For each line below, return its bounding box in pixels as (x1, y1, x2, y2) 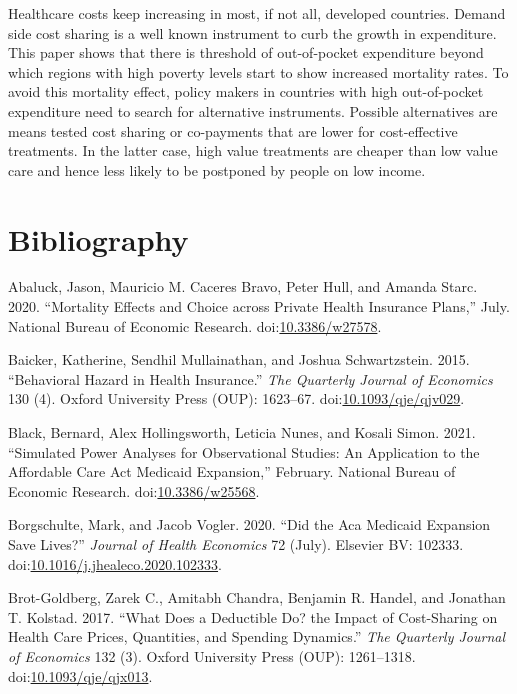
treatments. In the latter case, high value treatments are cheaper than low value (8, 140, 498, 161)
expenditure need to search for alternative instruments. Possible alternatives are (8, 100, 498, 121)
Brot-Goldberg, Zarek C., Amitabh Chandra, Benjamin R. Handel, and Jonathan (8, 587, 506, 608)
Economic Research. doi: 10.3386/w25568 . (8, 480, 260, 501)
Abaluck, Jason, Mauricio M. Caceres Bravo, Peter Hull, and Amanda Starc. (8, 276, 478, 297)
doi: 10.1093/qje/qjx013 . (8, 665, 153, 686)
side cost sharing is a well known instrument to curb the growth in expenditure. (8, 22, 497, 43)
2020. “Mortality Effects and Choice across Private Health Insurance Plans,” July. (8, 296, 510, 317)
